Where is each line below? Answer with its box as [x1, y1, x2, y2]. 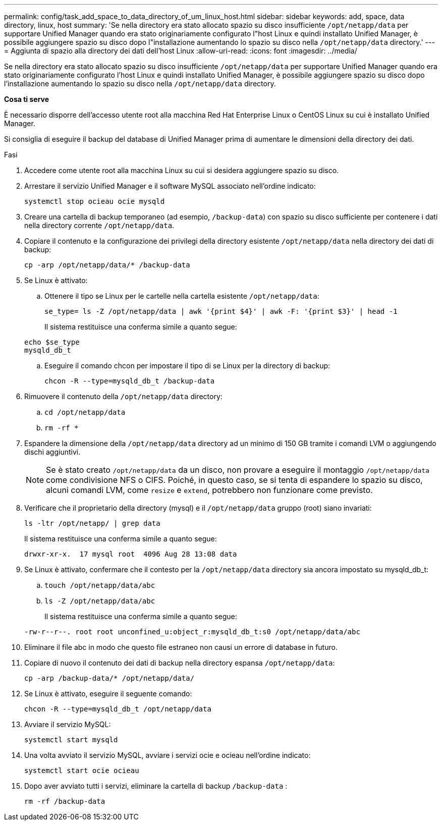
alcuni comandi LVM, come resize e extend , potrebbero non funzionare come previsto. [46, 485, 373, 495]
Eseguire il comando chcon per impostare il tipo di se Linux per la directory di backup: [44, 361, 330, 370]
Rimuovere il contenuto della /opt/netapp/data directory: [24, 392, 223, 401]
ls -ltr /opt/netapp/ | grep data [24, 519, 160, 527]
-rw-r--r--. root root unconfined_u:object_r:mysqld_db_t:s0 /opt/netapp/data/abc [24, 628, 360, 636]
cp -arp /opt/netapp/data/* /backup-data [24, 261, 190, 269]
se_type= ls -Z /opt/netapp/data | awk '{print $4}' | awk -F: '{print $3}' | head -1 [44, 307, 398, 315]
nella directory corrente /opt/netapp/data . [24, 221, 175, 230]
